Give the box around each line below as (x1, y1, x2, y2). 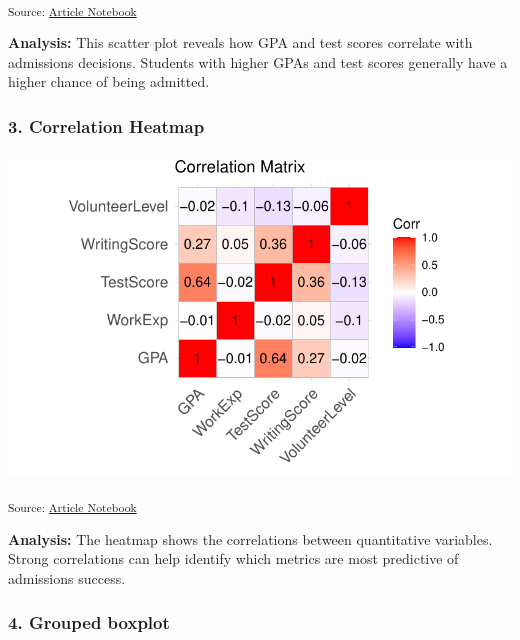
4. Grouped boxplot (8, 610, 170, 635)
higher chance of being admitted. (8, 71, 210, 92)
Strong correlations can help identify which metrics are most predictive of (8, 548, 459, 569)
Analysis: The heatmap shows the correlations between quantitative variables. (8, 528, 493, 549)
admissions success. (8, 567, 126, 588)
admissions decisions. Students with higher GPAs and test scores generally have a (8, 51, 508, 72)
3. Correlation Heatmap (8, 113, 205, 138)
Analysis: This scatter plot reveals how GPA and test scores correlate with (8, 32, 473, 53)
